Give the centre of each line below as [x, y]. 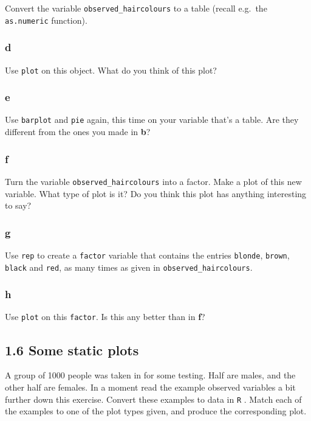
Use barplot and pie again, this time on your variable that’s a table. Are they [152, 120]
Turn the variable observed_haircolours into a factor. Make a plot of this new [153, 181]
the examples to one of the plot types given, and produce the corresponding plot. [156, 411]
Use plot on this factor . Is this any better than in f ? [105, 317]
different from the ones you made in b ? [78, 132]
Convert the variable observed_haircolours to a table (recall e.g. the [136, 8]
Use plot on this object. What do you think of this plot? [111, 70]
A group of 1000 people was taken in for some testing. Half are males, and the [150, 375]
